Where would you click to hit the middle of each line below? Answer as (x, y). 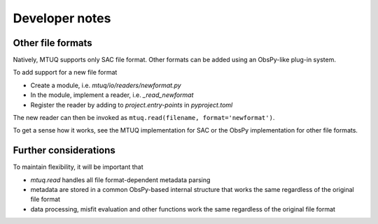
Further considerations (64, 150)
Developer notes (62, 18)
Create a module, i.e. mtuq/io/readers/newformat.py (106, 85)
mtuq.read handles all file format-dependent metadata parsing (120, 180)
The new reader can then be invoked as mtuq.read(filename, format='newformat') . (144, 118)
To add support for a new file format (65, 73)
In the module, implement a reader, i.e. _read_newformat (112, 95)
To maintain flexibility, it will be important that (78, 167)
